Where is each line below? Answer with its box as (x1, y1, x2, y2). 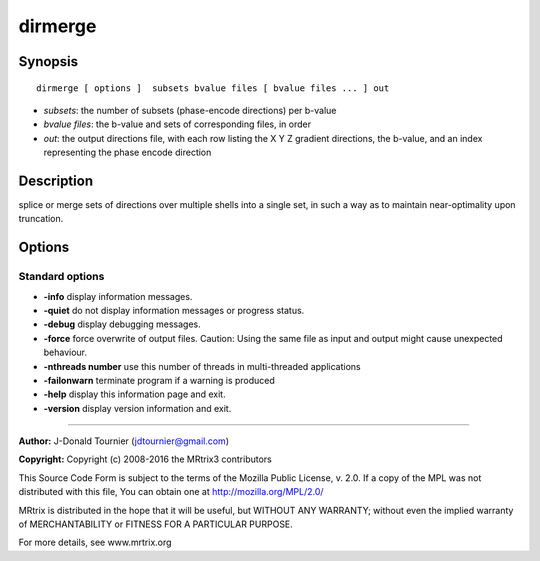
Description (18, 172, 94, 189)
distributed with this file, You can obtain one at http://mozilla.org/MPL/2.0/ (18, 486, 324, 498)
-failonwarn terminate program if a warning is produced (43, 374, 275, 386)
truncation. (18, 213, 64, 225)
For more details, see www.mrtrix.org (18, 536, 172, 549)
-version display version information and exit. (43, 402, 232, 414)
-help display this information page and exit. (43, 388, 226, 400)
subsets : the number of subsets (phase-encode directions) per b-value (43, 104, 337, 116)
